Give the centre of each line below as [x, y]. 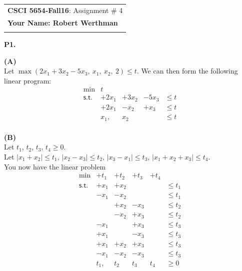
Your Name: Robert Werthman [63, 22]
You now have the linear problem [55, 166]
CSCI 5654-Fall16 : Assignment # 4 [65, 10]
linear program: [28, 80]
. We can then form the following [187, 71]
